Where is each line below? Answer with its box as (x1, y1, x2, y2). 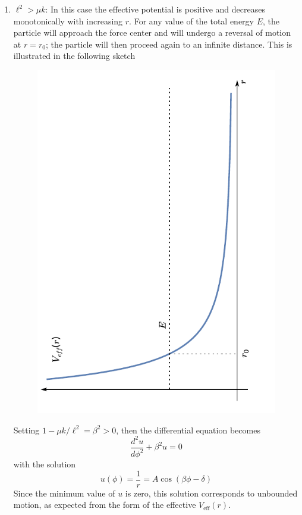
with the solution (13, 458, 76, 470)
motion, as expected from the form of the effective (13, 498, 196, 511)
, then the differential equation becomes (116, 423, 260, 436)
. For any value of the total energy (129, 14, 254, 27)
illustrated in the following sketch (13, 49, 136, 62)
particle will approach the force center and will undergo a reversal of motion (13, 26, 291, 39)
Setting (13, 423, 40, 436)
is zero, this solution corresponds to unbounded (125, 486, 298, 499)
